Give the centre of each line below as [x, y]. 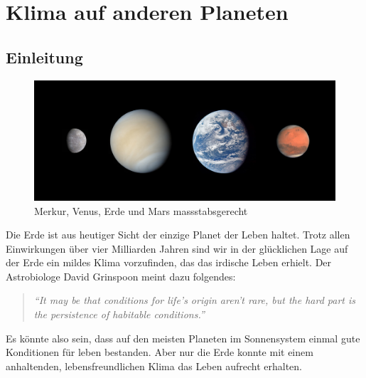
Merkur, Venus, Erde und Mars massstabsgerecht [141, 210]
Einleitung [44, 57]
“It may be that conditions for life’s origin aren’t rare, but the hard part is [195, 300]
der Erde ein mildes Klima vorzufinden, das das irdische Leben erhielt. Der [169, 262]
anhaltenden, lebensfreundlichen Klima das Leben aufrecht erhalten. [154, 366]
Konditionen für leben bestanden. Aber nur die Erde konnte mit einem [160, 352]
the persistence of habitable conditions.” [119, 314]
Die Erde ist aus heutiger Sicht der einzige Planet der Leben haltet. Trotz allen [178, 235]
